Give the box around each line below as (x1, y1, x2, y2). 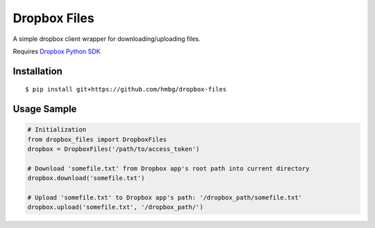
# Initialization (27, 125, 87, 134)
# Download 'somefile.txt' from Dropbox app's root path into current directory (27, 164, 310, 173)
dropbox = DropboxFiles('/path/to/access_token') (27, 146, 200, 153)
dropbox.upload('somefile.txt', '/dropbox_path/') (27, 203, 204, 211)
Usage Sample (12, 103, 77, 115)
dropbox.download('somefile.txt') (27, 174, 145, 182)
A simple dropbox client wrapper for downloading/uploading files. (12, 35, 201, 43)
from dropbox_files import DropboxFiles (27, 135, 167, 143)
